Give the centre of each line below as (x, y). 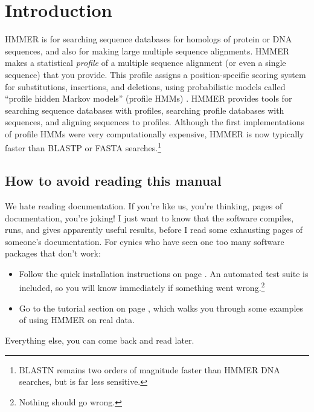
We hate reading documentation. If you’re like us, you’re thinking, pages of (144, 205)
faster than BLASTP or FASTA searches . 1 (83, 147)
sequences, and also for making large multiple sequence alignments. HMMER (147, 51)
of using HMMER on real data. (77, 320)
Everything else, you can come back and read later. (100, 340)
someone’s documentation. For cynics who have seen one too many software (145, 241)
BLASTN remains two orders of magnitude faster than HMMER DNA (149, 369)
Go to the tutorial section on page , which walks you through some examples (161, 308)
